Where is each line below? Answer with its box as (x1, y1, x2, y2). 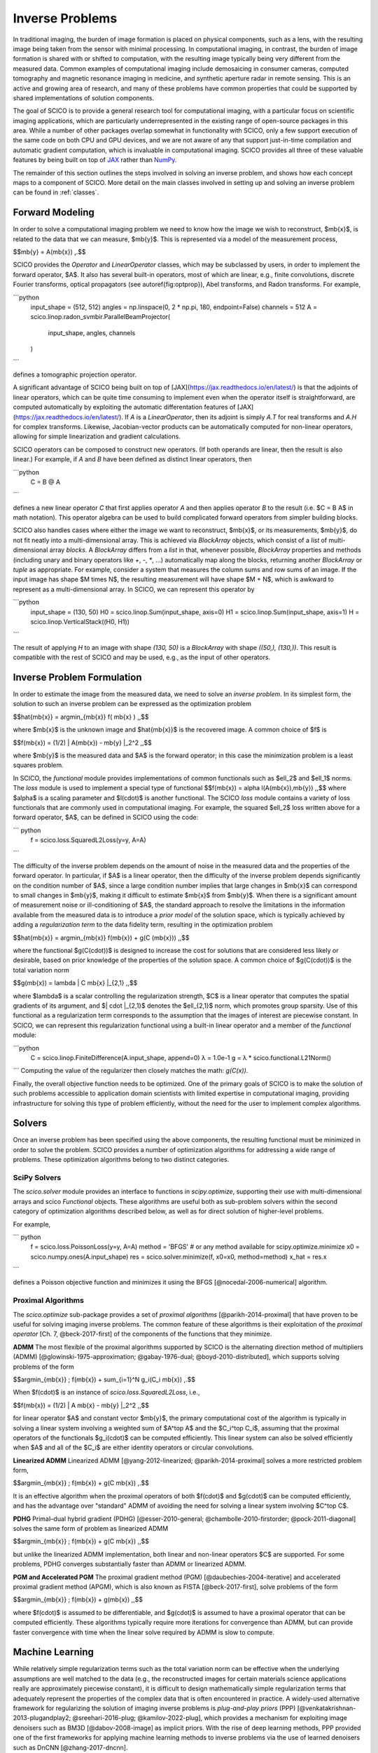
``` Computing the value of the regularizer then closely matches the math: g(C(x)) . (13, 1067, 248, 1075)
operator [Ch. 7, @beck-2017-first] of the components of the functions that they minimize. (13, 1329, 272, 1339)
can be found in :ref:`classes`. (13, 188, 99, 196)
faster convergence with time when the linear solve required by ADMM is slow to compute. (13, 1627, 275, 1637)
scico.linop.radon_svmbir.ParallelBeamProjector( (30, 313, 171, 321)
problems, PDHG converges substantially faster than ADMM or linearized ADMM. (13, 1560, 246, 1569)
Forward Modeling (13, 207, 94, 219)
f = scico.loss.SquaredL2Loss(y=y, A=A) (30, 836, 146, 844)
